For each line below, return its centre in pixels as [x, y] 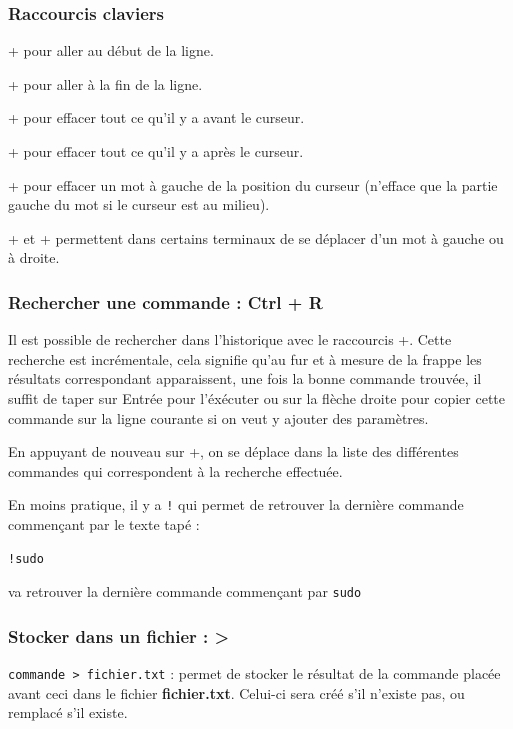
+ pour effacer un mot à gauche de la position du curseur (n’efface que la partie [253, 184]
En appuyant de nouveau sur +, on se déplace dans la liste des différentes [233, 451]
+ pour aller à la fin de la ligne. [105, 83]
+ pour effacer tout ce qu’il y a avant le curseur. [156, 117]
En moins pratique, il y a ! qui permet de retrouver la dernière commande [236, 504]
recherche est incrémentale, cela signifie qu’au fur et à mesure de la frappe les [245, 358]
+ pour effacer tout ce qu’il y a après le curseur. [156, 151]
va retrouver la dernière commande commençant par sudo [185, 591]
